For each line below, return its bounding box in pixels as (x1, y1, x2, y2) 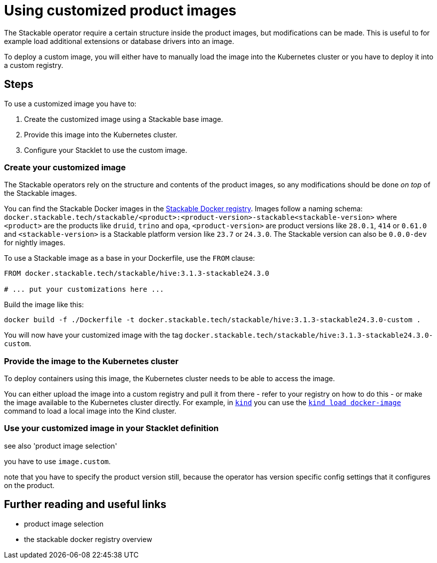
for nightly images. (4, 238, 65, 247)
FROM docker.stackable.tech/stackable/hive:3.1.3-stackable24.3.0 (4, 269, 270, 278)
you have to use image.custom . (4, 457, 111, 466)
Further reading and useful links (4, 498, 167, 511)
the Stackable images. (4, 189, 77, 198)
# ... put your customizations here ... (4, 285, 164, 294)
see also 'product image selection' (4, 441, 117, 450)
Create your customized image (4, 162, 126, 172)
